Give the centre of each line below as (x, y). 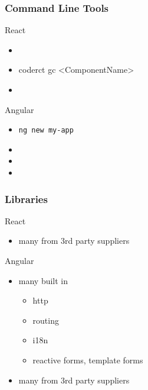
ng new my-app (46, 130)
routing (46, 320)
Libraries (26, 199)
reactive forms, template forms (88, 360)
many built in (43, 280)
